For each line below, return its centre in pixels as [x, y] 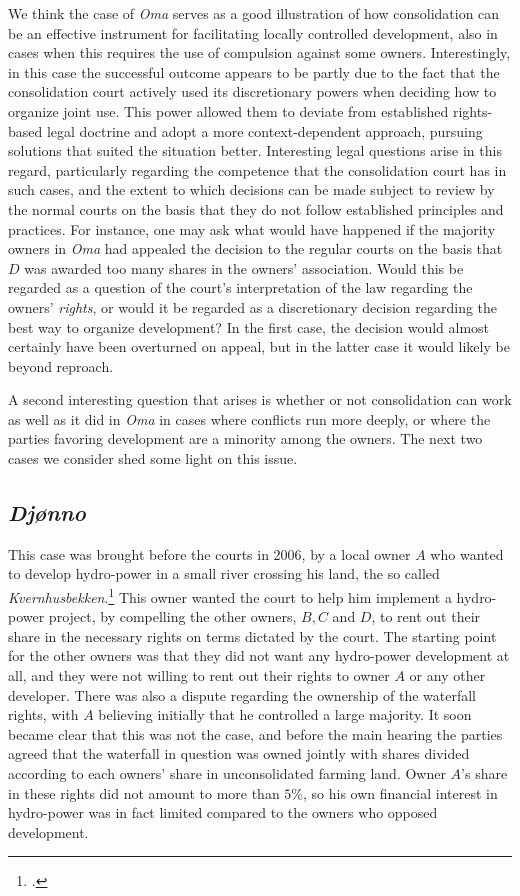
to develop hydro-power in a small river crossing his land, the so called [224, 573]
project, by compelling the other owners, [172, 616]
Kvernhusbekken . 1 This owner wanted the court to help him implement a [230, 595]
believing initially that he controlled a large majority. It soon [285, 714]
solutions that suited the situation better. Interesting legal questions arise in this [255, 150]
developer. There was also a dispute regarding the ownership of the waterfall [242, 694]
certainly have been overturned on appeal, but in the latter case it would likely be [259, 346]
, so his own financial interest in [400, 792]
